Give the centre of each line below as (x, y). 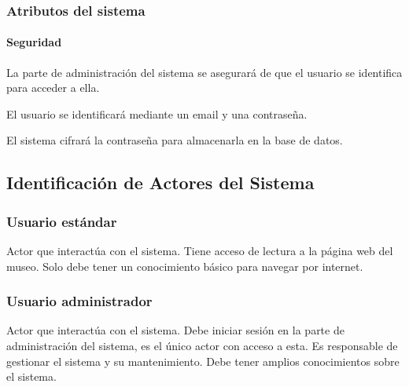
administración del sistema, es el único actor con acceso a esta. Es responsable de (202, 346)
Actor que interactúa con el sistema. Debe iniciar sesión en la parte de (175, 330)
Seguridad (34, 42)
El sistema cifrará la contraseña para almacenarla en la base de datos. (175, 140)
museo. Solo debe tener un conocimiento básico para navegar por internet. (185, 266)
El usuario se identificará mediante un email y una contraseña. (157, 113)
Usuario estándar (62, 221)
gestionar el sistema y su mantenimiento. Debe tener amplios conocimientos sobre (203, 361)
